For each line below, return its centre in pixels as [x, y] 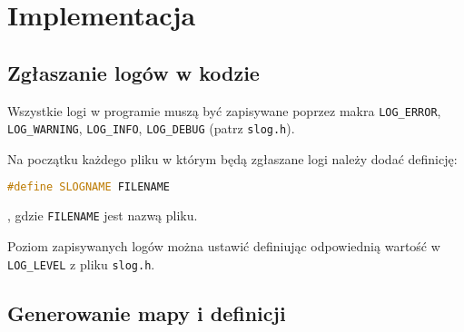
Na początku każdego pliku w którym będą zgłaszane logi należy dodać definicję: [232, 158]
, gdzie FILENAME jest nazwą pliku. [103, 215]
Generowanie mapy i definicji [147, 312]
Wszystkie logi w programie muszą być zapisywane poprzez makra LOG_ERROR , [224, 110]
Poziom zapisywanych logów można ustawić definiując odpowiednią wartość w [224, 246]
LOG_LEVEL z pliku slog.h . [81, 264]
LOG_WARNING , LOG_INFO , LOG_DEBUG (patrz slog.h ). [151, 128]
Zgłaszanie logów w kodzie [133, 72]
